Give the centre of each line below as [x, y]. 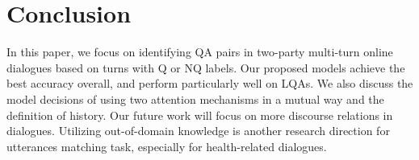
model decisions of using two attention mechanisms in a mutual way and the [195, 98]
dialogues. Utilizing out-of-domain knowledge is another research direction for [198, 131]
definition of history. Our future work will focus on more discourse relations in [200, 115]
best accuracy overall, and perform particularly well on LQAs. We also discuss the [210, 83]
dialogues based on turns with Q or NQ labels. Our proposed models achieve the [206, 67]
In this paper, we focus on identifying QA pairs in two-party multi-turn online [200, 52]
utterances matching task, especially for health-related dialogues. [167, 146]
